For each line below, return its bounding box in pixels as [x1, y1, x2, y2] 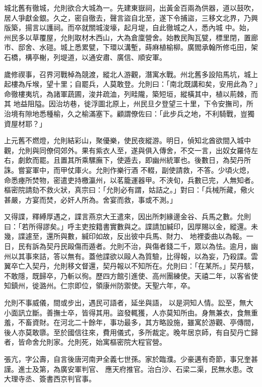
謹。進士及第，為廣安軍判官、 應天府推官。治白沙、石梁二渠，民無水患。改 [4, 363, 253, 374]
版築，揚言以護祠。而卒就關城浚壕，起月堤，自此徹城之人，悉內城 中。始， [4, 22, 253, 33]
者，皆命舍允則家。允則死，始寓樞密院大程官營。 [4, 337, 166, 347]
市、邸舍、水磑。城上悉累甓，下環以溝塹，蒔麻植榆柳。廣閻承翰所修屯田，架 [4, 42, 258, 52]
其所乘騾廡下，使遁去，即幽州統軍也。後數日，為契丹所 [67, 155, 251, 165]
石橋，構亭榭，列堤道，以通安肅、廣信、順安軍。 [4, 51, 166, 62]
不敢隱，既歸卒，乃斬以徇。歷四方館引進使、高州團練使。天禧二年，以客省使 [4, 270, 258, 281]
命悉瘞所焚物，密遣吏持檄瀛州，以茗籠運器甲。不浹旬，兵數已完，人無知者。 [4, 174, 258, 185]
